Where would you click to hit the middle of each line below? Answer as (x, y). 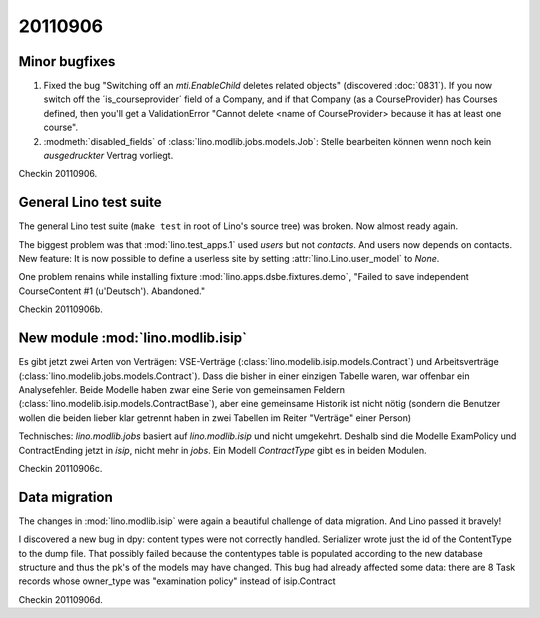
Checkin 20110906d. (61, 599)
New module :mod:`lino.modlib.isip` (132, 338)
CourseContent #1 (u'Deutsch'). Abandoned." (111, 291)
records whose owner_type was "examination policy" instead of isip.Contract (177, 581)
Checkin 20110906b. (61, 309)
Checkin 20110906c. (60, 468)
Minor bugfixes (67, 61)
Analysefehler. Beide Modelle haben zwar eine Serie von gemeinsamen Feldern (181, 389)
